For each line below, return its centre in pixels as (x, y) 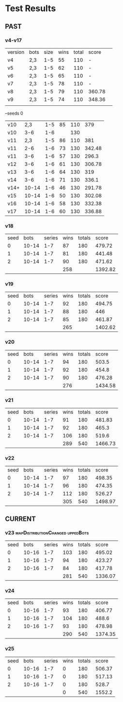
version (16, 52)
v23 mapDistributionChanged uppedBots (47, 533)
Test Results (31, 8)
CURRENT (21, 519)
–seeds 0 (14, 113)
